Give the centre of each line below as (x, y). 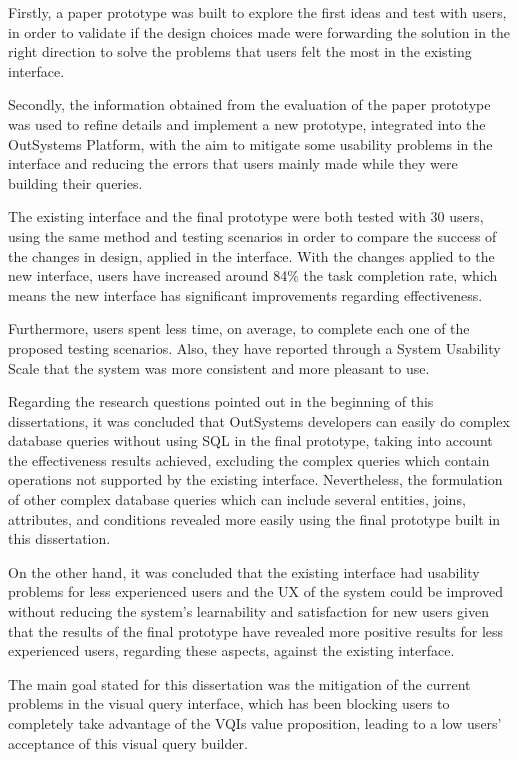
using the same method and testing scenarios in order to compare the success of (252, 235)
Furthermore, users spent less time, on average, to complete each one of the (239, 328)
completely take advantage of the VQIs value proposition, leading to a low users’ (255, 723)
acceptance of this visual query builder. (128, 742)
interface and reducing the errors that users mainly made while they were (233, 163)
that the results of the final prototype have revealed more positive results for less (256, 630)
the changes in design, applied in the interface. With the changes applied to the (251, 255)
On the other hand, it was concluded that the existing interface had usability (244, 571)
